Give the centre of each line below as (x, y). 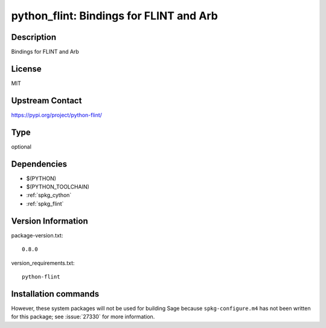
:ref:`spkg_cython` (49, 195)
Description (34, 37)
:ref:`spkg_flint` (45, 204)
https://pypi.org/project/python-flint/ (57, 115)
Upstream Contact (46, 101)
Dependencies (39, 164)
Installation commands (55, 294)
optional (21, 146)
